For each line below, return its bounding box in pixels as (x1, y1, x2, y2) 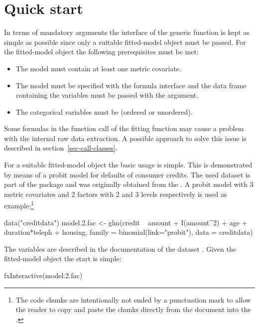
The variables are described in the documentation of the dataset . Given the (4, 243, 236, 254)
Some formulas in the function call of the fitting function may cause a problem (4, 123, 244, 134)
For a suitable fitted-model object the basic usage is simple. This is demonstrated (4, 160, 253, 170)
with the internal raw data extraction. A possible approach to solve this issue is (4, 133, 247, 143)
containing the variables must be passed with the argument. (15, 90, 199, 100)
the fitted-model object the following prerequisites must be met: (4, 46, 199, 57)
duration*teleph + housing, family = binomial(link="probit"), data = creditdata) (4, 227, 253, 237)
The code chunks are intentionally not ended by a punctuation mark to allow (15, 294, 251, 305)
